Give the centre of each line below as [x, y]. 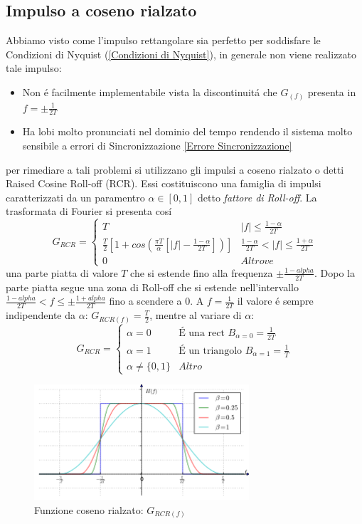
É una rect [202, 333]
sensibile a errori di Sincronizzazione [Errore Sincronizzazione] [157, 145]
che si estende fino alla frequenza [202, 272]
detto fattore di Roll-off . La [257, 197]
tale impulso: [34, 68]
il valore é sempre [275, 301]
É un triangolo [211, 351]
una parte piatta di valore [62, 272]
